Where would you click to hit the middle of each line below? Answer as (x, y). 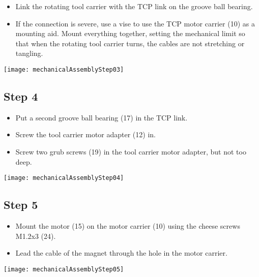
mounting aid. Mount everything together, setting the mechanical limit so (130, 33)
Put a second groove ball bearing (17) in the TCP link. (102, 117)
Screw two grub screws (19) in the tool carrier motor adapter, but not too (131, 152)
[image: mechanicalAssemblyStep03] (64, 69)
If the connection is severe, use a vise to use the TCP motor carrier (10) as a (135, 23)
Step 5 (21, 205)
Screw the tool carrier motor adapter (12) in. (85, 134)
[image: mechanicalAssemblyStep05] (64, 269)
